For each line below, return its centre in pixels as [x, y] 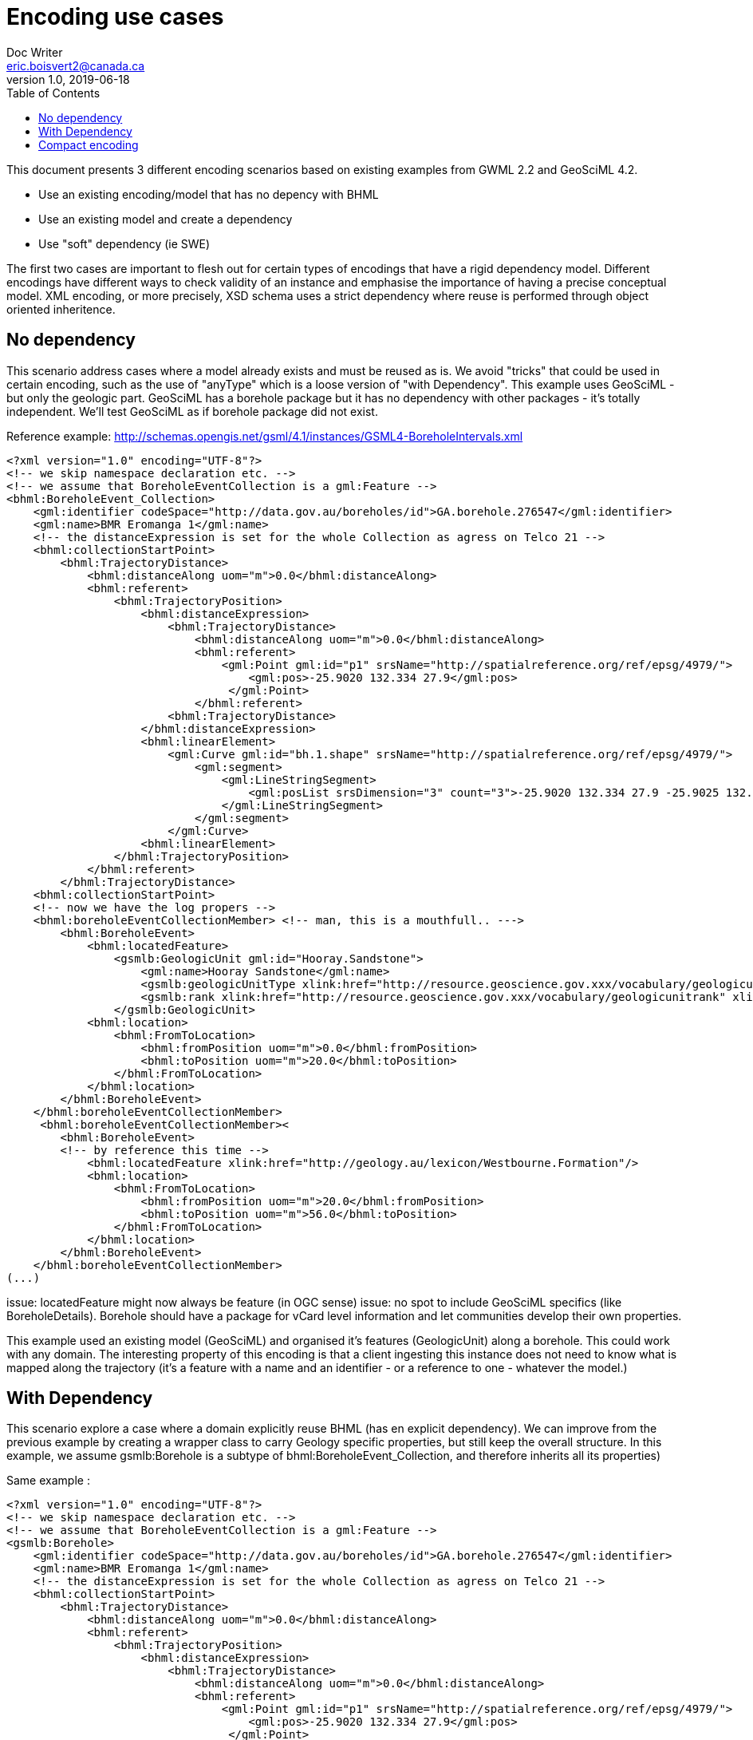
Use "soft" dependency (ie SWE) [124, 243]
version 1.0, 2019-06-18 [68, 79]
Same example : [48, 1481]
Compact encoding [89, 144]
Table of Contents [53, 93]
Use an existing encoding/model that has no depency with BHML [209, 194]
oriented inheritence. [61, 309]
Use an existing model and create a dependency [166, 219]
